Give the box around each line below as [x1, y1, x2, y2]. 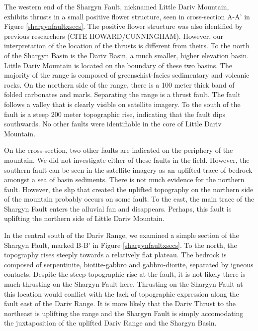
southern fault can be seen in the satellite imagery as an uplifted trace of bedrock [4, 164, 253, 175]
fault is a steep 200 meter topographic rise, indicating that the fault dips [4, 109, 225, 119]
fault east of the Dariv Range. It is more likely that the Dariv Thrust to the [4, 298, 236, 309]
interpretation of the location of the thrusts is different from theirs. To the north [4, 40, 250, 51]
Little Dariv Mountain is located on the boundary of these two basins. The [4, 60, 232, 70]
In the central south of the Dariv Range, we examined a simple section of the [4, 230, 239, 240]
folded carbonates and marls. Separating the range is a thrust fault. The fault [4, 89, 241, 100]
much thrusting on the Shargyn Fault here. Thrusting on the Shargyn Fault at [4, 279, 243, 289]
